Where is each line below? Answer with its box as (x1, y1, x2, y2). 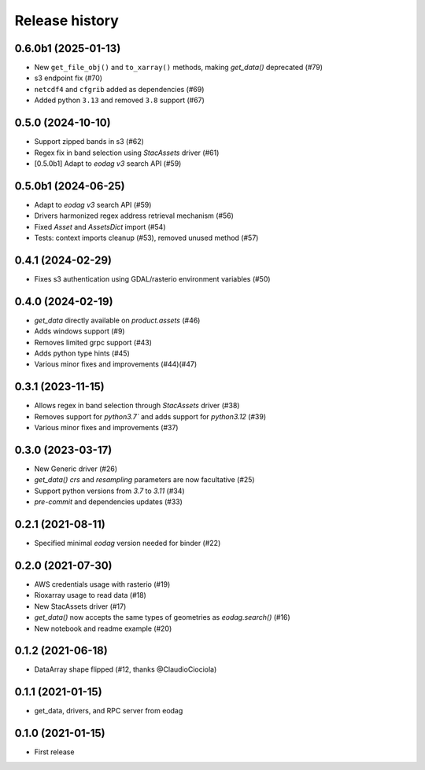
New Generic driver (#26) (34, 464, 118, 473)
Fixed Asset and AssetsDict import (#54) (34, 222, 166, 231)
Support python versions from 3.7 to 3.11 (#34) (34, 486, 185, 496)
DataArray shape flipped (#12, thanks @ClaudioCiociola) (34, 665, 217, 674)
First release (34, 747, 75, 757)
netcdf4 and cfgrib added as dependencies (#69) (34, 84, 205, 94)
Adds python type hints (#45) (34, 348, 130, 358)
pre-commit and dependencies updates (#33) (34, 497, 183, 507)
